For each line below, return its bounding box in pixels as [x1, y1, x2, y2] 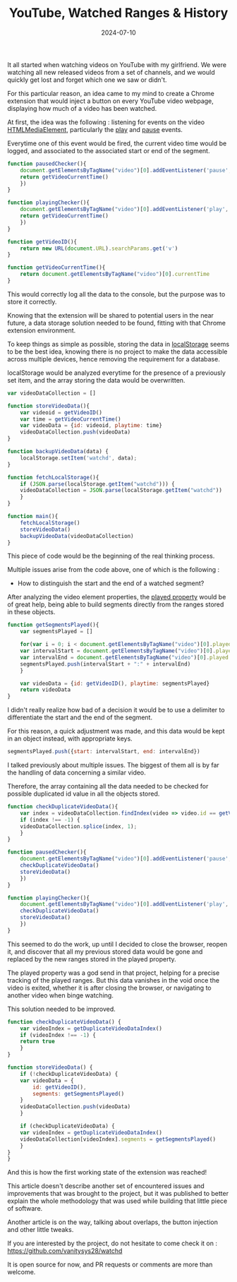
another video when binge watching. [7, 990, 114, 1000]
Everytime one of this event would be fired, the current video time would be [7, 139, 227, 148]
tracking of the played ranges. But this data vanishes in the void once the [7, 976, 220, 984]
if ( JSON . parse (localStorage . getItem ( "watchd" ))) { [20, 480, 175, 488]
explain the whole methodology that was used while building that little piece [7, 1197, 228, 1205]
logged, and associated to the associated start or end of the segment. [7, 146, 210, 155]
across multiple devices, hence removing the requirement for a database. [7, 354, 220, 363]
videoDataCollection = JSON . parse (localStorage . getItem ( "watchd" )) [20, 487, 222, 494]
